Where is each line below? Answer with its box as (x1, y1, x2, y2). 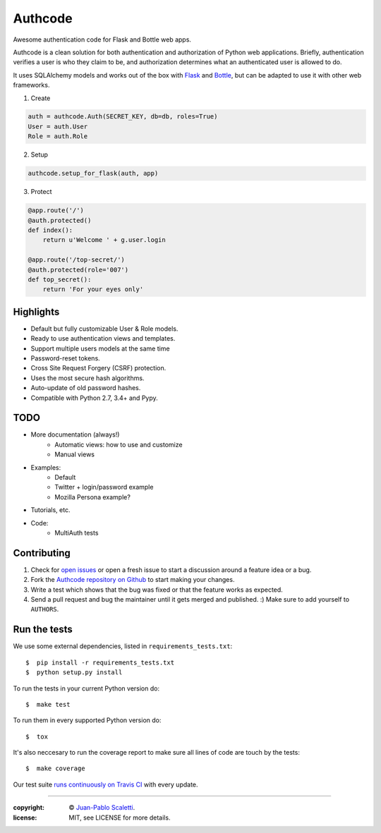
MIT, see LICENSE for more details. (68, 813, 171, 822)
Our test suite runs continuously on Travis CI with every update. (13, 780, 198, 789)
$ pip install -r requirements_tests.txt (25, 658, 175, 667)
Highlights (13, 305, 60, 317)
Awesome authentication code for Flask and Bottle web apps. (13, 35, 192, 44)
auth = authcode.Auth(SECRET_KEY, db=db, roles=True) (28, 113, 218, 121)
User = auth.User (28, 122, 88, 130)
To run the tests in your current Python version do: (13, 684, 160, 693)
